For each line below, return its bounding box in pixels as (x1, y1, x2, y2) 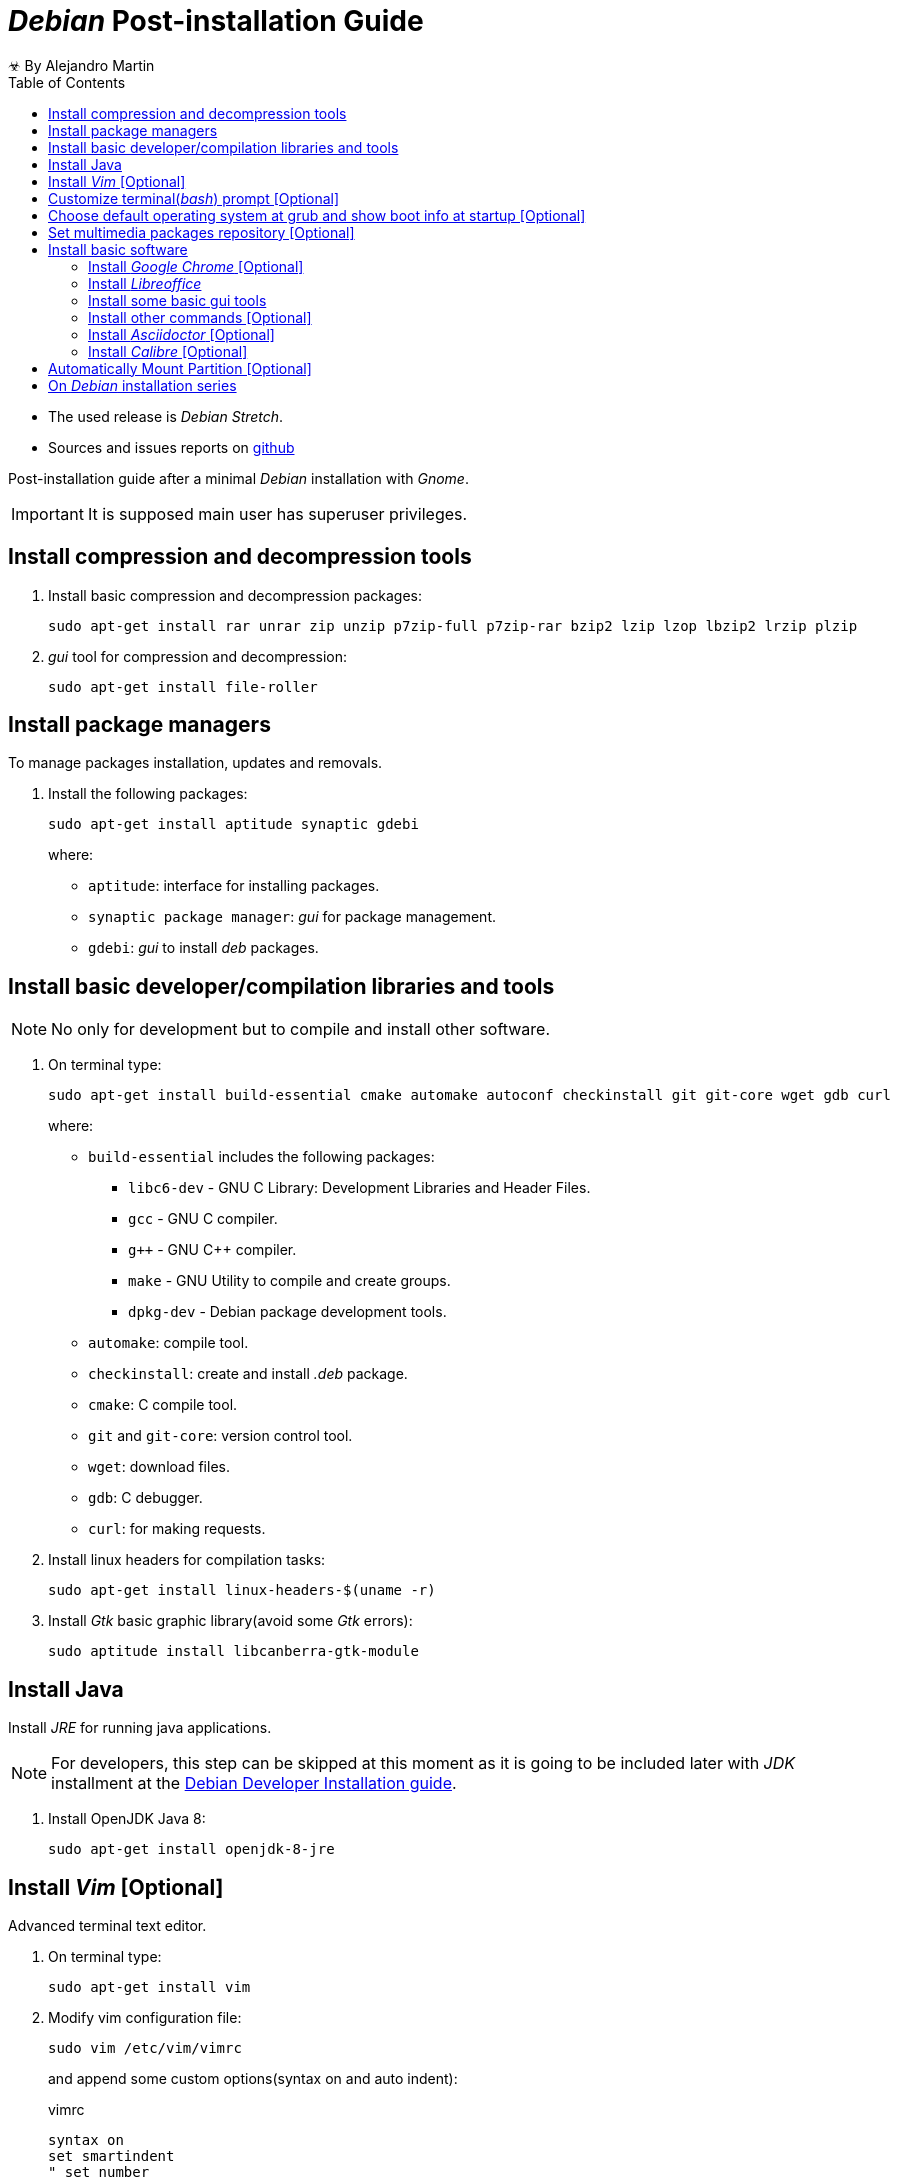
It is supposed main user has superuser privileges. (87, 503, 468, 524)
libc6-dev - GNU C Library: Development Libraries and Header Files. (128, 1179, 591, 1197)
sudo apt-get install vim (48, 1978, 251, 1995)
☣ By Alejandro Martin (8, 56, 155, 74)
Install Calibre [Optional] (88, 342, 248, 360)
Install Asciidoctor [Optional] (88, 325, 275, 343)
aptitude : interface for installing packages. (88, 877, 380, 895)
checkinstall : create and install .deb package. (88, 1365, 408, 1383)
